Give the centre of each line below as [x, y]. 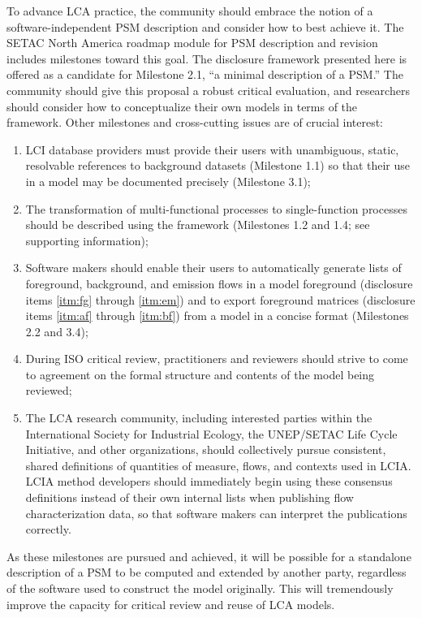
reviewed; [49, 390]
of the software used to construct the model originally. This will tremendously [200, 588]
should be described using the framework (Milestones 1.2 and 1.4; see [198, 225]
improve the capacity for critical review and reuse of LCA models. [171, 604]
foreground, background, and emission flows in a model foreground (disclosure [219, 283]
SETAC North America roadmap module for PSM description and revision [192, 43]
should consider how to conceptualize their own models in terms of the [182, 106]
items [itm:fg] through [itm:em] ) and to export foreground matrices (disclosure [220, 299]
